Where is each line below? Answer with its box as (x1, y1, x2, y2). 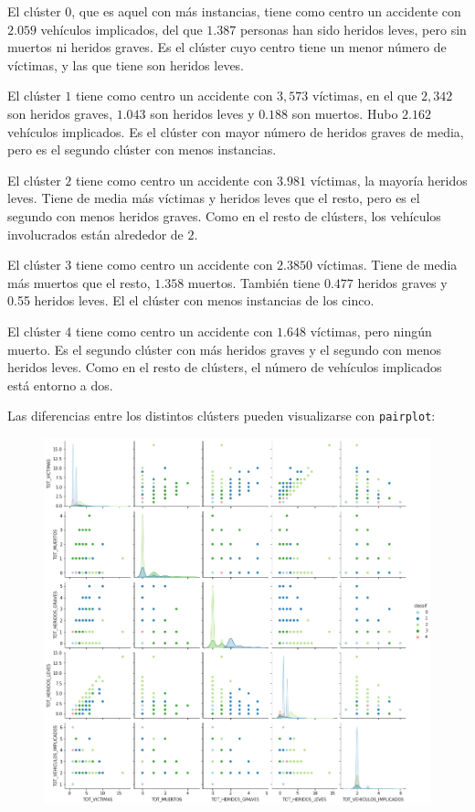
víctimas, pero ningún (310, 321, 432, 340)
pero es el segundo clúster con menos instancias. (7, 140, 277, 159)
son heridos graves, (7, 103, 113, 123)
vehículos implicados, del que (40, 19, 203, 38)
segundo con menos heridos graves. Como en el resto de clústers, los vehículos (7, 206, 441, 225)
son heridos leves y (150, 103, 255, 123)
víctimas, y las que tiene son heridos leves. (7, 55, 244, 74)
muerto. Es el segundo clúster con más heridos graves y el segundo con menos (7, 339, 441, 358)
